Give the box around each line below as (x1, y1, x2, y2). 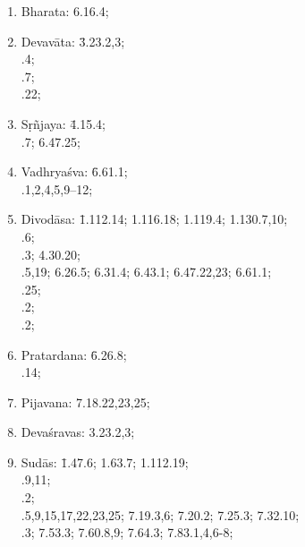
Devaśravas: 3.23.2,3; (21, 423, 135, 441)
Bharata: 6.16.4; (21, 2, 109, 20)
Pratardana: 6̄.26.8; (21, 345, 127, 363)
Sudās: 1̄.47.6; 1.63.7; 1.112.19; (21, 452, 189, 471)
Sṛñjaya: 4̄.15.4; (21, 114, 106, 132)
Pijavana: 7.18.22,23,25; (21, 392, 150, 411)
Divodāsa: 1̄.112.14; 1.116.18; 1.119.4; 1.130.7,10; (21, 209, 288, 228)
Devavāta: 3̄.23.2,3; (21, 31, 125, 50)
